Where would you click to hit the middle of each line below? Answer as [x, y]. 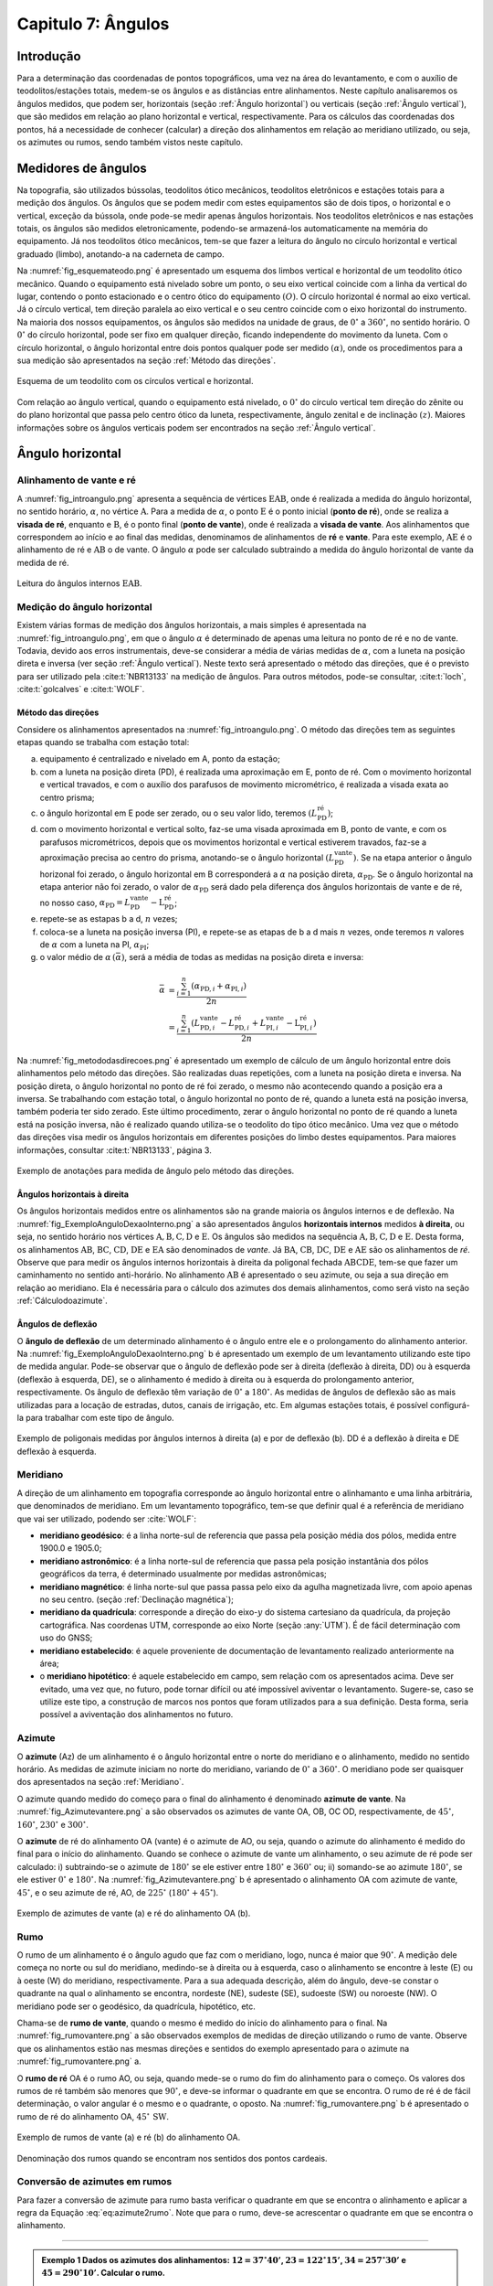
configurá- [450, 1405]
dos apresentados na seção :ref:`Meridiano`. [100, 1782]
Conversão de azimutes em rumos [94, 2182]
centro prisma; [67, 797]
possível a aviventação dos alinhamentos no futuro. [136, 1714]
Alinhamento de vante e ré [76, 480]
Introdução [49, 56]
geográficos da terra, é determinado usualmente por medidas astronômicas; [184, 1574]
